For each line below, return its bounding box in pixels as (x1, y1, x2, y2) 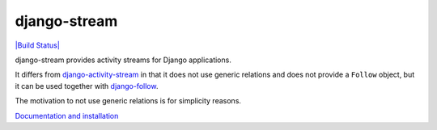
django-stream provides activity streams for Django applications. (15, 55, 232, 65)
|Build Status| (15, 40, 60, 50)
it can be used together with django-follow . (15, 81, 159, 90)
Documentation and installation (15, 111, 119, 120)
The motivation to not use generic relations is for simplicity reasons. (15, 96, 242, 106)
